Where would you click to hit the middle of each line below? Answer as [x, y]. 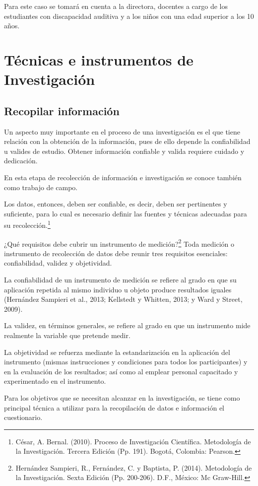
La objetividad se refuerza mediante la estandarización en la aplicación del [117, 352]
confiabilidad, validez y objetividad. [58, 263]
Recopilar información [62, 110]
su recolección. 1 [27, 224]
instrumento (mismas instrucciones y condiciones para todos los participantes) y [126, 362]
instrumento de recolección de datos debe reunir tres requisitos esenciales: [116, 253]
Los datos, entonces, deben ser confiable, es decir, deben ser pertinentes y [116, 204]
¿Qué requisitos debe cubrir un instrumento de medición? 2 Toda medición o [119, 243]
